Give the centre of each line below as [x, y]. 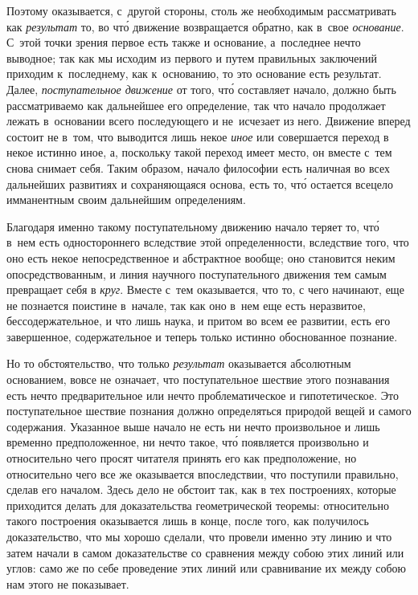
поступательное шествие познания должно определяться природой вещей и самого [209, 411]
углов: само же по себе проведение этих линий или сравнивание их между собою [207, 568]
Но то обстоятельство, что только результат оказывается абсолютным [179, 363]
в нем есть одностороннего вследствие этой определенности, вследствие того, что [208, 242]
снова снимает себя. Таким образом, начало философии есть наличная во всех [198, 167]
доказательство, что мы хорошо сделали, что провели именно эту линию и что [199, 536]
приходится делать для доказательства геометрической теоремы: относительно [198, 505]
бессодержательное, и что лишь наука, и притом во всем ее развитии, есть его [199, 321]
